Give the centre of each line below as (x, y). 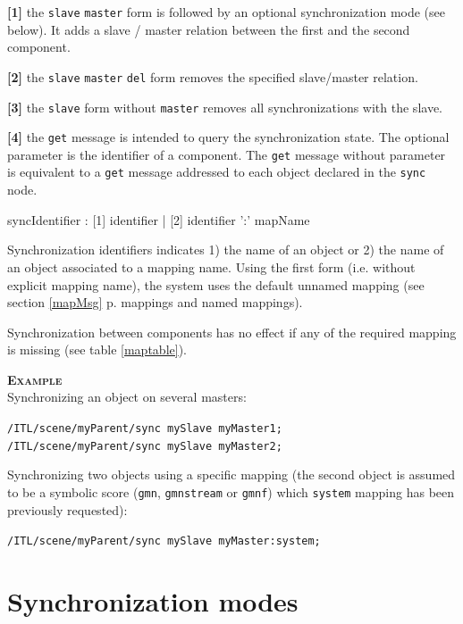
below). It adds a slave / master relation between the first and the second (209, 29)
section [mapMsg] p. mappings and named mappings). (155, 302)
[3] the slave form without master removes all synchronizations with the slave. (225, 107)
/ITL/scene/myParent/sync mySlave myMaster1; (145, 429)
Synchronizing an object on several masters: (127, 397)
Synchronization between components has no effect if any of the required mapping (232, 332)
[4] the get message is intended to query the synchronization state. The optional (228, 137)
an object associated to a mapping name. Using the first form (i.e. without (211, 266)
